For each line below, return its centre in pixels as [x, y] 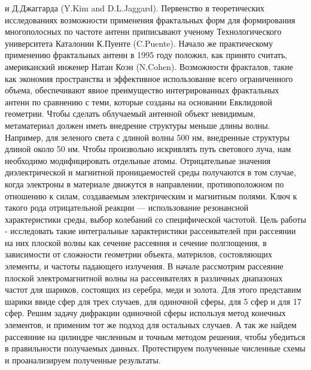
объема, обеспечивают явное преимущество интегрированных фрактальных [142, 90]
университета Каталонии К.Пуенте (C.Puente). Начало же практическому [139, 43]
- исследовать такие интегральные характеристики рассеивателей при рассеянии [150, 231]
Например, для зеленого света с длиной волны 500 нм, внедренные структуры [147, 137]
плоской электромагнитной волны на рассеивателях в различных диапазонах [144, 277]
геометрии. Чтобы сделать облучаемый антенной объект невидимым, [130, 113]
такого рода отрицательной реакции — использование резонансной [127, 207]
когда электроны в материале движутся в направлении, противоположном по [144, 184]
